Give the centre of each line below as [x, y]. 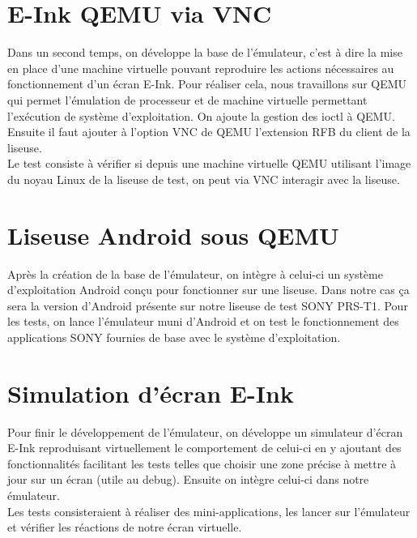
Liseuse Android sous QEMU [173, 235]
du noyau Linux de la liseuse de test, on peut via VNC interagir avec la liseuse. [204, 179]
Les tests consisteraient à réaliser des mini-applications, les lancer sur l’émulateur [209, 511]
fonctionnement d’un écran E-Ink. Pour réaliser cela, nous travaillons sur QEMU [207, 84]
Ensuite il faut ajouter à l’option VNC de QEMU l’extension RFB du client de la [209, 132]
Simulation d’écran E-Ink [151, 393]
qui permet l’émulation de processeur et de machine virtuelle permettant [187, 99]
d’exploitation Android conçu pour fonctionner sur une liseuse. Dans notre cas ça [208, 290]
